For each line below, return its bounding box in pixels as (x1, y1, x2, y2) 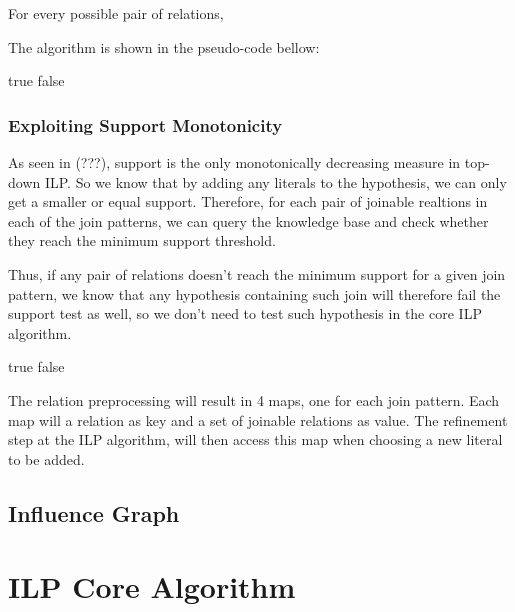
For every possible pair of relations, (8, 3, 224, 23)
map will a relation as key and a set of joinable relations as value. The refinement (8, 409, 508, 430)
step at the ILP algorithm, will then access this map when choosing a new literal (8, 429, 503, 450)
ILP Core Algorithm (8, 566, 296, 607)
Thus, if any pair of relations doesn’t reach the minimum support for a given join (8, 263, 506, 284)
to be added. (8, 448, 85, 469)
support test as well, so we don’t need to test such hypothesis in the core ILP (8, 303, 482, 324)
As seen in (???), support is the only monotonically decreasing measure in (8, 152, 461, 172)
